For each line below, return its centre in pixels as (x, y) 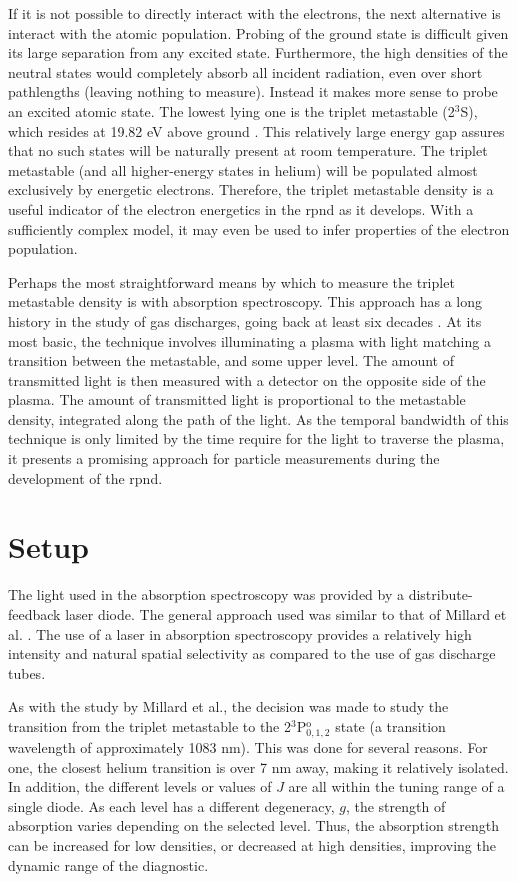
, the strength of (395, 805)
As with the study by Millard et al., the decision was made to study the (228, 706)
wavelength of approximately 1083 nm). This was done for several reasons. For (248, 747)
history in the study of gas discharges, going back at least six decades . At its (245, 320)
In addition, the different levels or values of (140, 786)
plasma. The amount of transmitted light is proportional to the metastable (237, 399)
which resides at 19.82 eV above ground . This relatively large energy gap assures (256, 130)
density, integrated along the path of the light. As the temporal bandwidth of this (258, 418)
